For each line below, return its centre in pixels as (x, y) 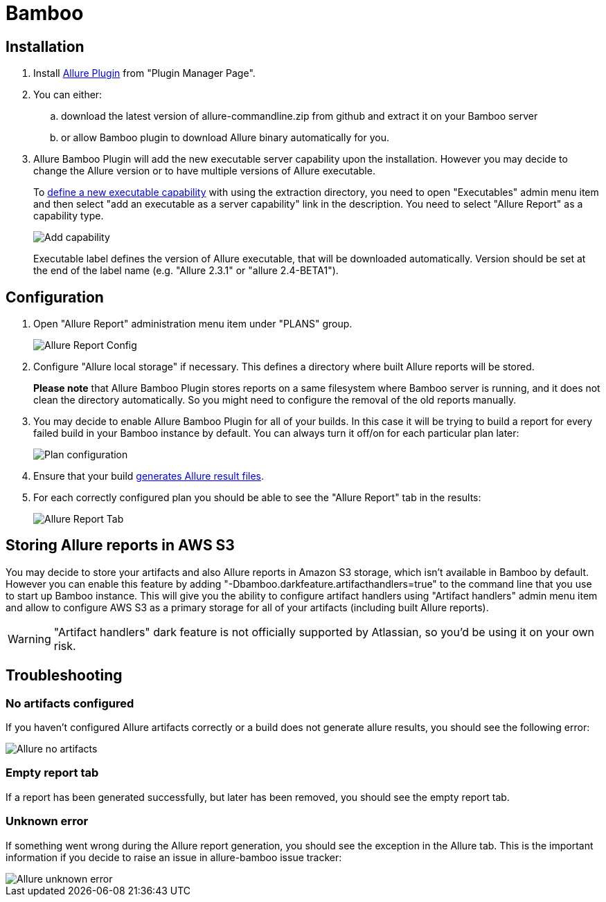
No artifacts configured (70, 703)
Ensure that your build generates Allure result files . (149, 476)
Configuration (55, 297)
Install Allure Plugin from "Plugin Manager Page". (144, 73)
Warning (29, 639)
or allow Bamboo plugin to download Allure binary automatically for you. (225, 138)
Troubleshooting (64, 676)
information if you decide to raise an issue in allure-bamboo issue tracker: (174, 857)
